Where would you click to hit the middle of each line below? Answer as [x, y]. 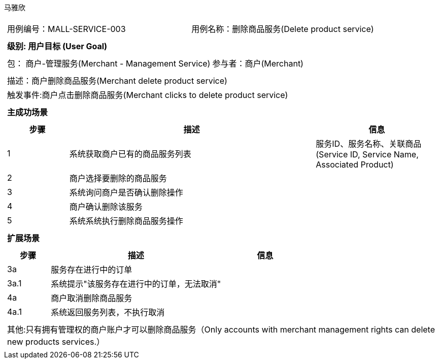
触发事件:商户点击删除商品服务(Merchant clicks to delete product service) [148, 95]
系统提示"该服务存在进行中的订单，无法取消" [136, 284]
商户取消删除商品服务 [92, 298]
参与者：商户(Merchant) [258, 63]
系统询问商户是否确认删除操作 [126, 192]
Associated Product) [355, 164]
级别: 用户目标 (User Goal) [57, 46]
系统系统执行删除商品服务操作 [126, 221]
